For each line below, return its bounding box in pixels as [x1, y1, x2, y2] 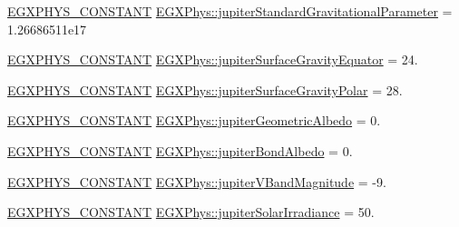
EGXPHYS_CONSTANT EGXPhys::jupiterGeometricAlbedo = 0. [7, 111, 381, 130]
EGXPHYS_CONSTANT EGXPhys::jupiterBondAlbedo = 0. [7, 141, 353, 160]
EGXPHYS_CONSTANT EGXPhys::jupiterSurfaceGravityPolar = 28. [7, 80, 403, 99]
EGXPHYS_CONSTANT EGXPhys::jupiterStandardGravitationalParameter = [7, 2, 453, 20]
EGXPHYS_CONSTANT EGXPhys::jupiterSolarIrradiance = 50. [7, 202, 375, 222]
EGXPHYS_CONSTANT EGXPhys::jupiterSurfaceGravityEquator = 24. [7, 50, 418, 69]
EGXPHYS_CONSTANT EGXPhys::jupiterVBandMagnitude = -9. [7, 172, 386, 191]
